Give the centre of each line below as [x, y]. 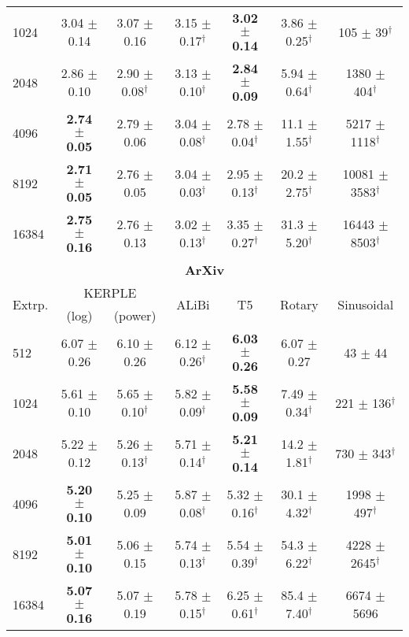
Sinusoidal [366, 304]
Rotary [299, 304]
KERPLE [110, 293]
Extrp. [31, 304]
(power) [135, 315]
